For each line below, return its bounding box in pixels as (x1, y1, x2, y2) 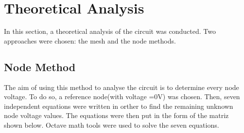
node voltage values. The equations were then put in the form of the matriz (4, 110, 229, 120)
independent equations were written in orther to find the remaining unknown (4, 101, 233, 111)
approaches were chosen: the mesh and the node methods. (4, 35, 176, 45)
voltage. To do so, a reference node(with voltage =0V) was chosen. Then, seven (4, 91, 240, 102)
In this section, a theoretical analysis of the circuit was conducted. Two (4, 26, 216, 36)
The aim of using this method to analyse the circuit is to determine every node (4, 82, 239, 92)
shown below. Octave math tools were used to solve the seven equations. (4, 119, 219, 130)
